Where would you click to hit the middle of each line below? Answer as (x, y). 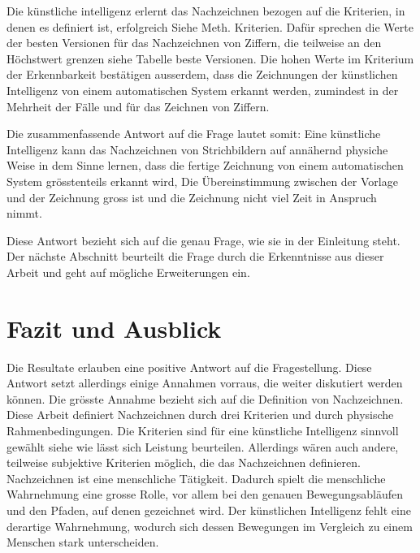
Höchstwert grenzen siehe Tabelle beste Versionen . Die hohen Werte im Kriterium (210, 58)
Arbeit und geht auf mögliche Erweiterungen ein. (128, 272)
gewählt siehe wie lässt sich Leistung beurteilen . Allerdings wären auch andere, (203, 446)
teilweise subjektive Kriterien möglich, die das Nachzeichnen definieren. (184, 462)
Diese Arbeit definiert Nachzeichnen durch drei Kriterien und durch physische (200, 415)
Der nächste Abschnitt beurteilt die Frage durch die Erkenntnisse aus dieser (195, 256)
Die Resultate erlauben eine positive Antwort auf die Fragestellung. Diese (189, 367)
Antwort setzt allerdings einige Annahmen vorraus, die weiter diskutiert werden (205, 383)
